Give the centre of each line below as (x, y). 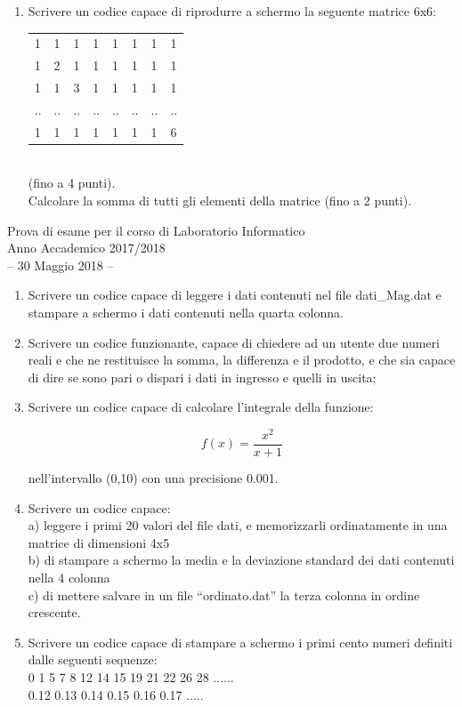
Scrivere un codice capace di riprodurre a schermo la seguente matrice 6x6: (232, 11)
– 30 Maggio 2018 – (61, 265)
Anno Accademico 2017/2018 (86, 248)
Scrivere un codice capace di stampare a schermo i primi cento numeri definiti (240, 642)
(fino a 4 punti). (72, 183)
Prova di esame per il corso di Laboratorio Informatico (156, 230)
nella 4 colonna (69, 578)
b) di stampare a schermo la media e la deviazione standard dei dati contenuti (241, 560)
